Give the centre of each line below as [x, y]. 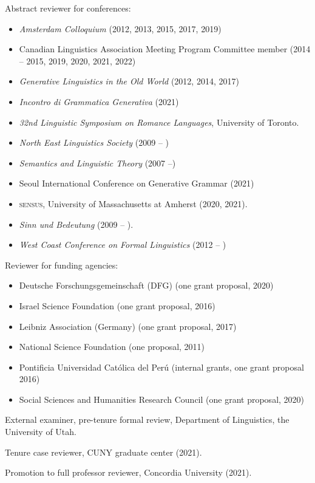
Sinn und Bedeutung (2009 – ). [76, 224]
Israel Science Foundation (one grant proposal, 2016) [117, 305]
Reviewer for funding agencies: [62, 265]
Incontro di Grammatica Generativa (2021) [99, 101]
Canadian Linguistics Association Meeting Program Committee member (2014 [165, 49]
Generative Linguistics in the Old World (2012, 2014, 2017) [129, 81]
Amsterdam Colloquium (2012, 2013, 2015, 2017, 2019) [120, 28]
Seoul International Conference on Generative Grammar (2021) [137, 183]
